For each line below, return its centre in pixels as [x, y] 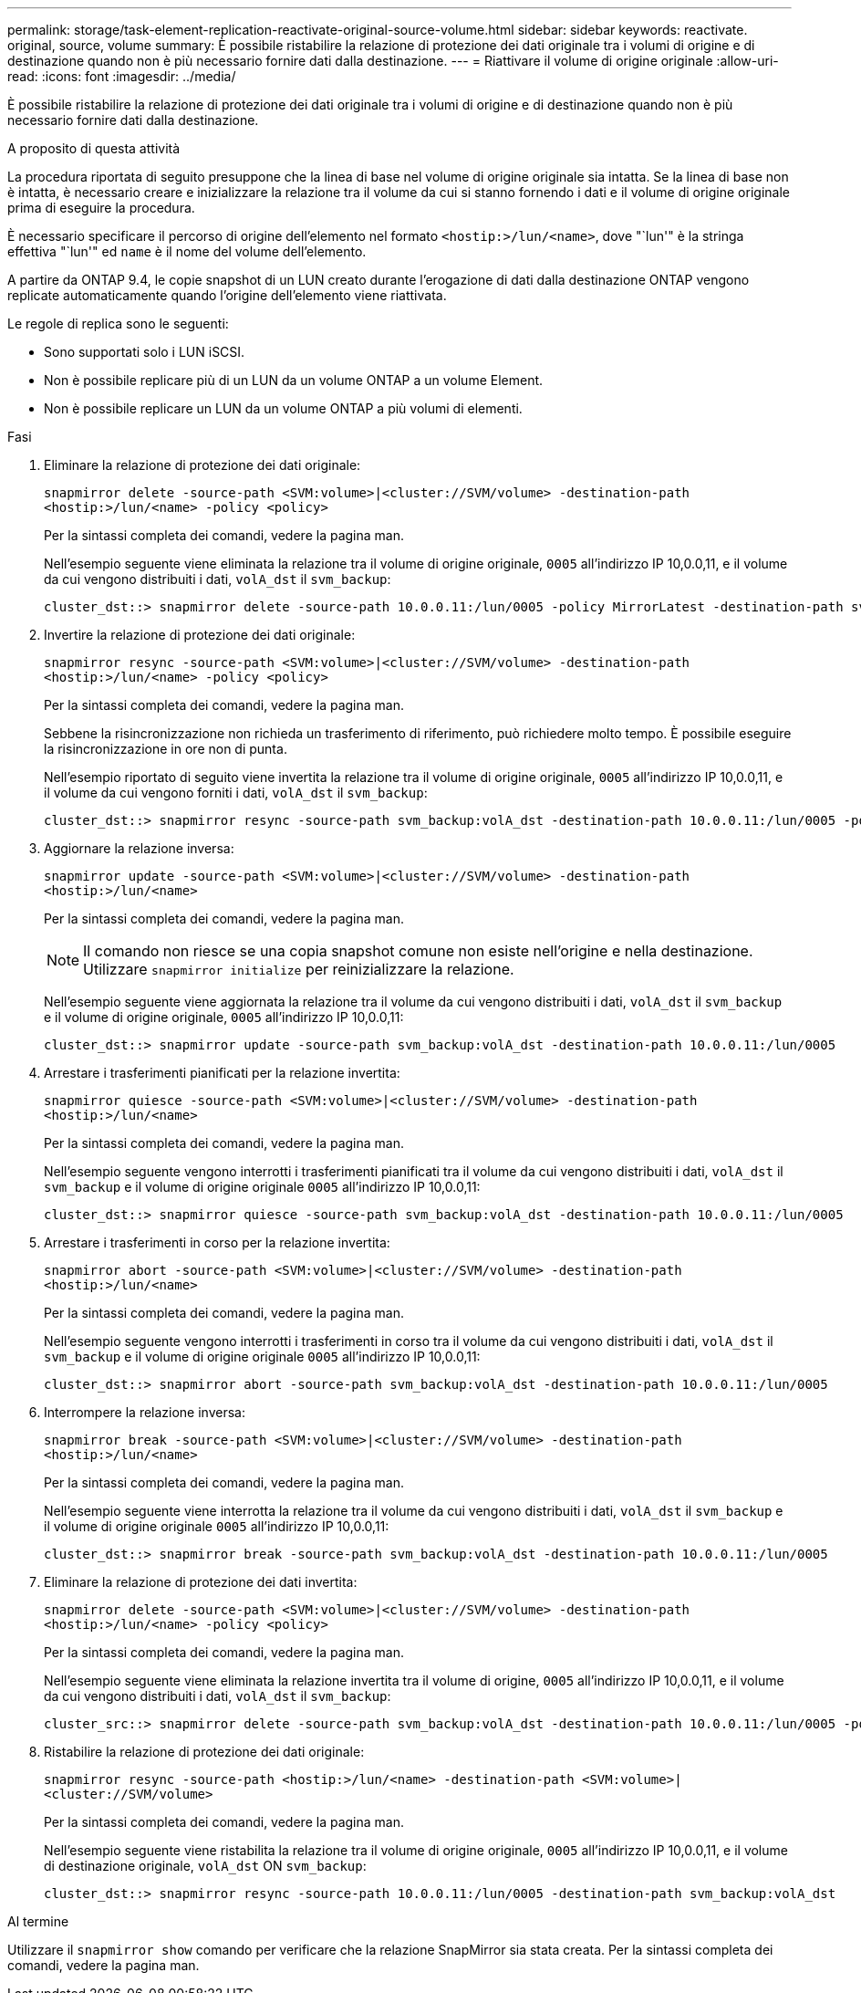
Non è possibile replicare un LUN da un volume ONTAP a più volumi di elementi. [283, 408]
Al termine [38, 1921]
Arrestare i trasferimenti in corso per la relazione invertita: [217, 1242]
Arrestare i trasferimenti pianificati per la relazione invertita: [222, 1073]
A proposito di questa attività [94, 148]
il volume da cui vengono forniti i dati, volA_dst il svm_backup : [236, 793]
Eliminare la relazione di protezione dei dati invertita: [201, 1582]
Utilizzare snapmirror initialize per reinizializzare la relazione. [299, 969]
